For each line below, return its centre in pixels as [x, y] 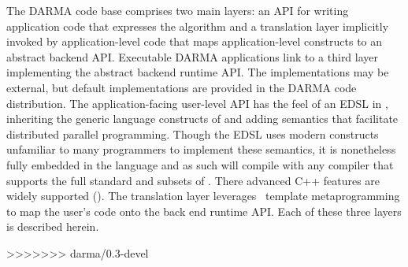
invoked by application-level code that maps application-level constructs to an [195, 41]
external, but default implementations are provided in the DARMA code [182, 87]
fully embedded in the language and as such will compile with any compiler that [200, 164]
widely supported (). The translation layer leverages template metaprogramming [203, 196]
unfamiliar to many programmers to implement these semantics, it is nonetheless [201, 149]
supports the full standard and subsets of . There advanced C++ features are [193, 180]
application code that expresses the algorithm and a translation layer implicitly [198, 26]
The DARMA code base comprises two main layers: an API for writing [178, 10]
